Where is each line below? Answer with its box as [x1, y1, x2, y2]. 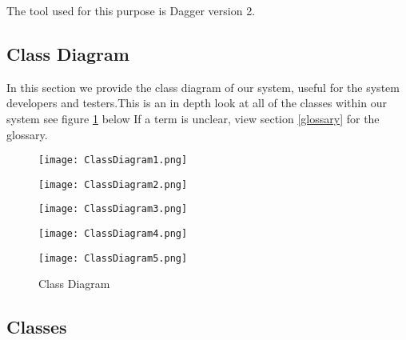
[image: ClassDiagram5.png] [38, 252, 188, 264]
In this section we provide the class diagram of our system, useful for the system [6, 78, 400, 95]
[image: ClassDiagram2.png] [38, 178, 188, 190]
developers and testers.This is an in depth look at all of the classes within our [6, 94, 387, 111]
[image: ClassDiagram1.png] [38, 154, 188, 166]
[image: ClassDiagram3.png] [38, 203, 188, 215]
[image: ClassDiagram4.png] [38, 228, 188, 240]
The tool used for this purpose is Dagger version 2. [6, 2, 256, 18]
